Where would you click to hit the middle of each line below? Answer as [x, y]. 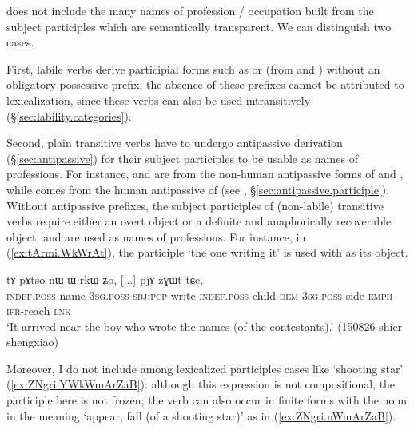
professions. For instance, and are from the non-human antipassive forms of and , [205, 174]
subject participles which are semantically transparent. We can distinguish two [199, 26]
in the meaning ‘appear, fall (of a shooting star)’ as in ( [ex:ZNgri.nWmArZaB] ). [201, 415]
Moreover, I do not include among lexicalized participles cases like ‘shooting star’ [205, 368]
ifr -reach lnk [39, 311]
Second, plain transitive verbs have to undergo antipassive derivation [175, 143]
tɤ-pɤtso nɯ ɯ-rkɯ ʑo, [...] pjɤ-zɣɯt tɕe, [105, 279]
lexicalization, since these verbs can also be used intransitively [159, 100]
